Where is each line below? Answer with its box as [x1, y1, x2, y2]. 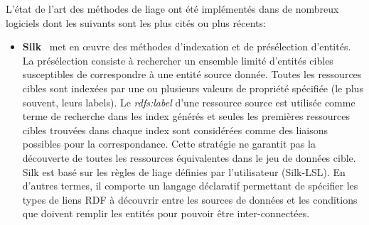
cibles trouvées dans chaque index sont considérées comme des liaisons [22, 122, 328, 137]
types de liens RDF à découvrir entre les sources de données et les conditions [22, 192, 358, 207]
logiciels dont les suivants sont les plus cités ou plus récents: [6, 15, 266, 30]
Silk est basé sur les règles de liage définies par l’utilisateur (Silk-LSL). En [22, 164, 346, 179]
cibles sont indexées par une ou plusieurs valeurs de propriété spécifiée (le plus [22, 80, 363, 95]
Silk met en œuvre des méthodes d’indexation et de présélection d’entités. [22, 39, 351, 54]
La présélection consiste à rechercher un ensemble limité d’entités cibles [22, 53, 333, 67]
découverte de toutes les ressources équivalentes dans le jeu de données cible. [22, 150, 356, 165]
